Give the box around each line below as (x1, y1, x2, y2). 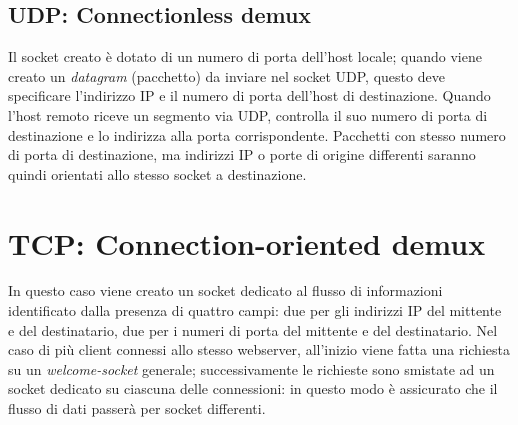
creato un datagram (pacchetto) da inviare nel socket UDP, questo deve (8, 65, 445, 86)
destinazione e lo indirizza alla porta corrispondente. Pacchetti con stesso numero (8, 124, 506, 145)
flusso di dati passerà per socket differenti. (8, 398, 266, 419)
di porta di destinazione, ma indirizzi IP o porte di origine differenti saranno (8, 144, 476, 165)
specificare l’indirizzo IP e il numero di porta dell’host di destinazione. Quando (8, 85, 491, 106)
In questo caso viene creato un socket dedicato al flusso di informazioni (8, 280, 443, 301)
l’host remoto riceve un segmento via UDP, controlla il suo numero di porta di (8, 104, 488, 125)
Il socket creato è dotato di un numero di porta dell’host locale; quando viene (8, 46, 482, 67)
